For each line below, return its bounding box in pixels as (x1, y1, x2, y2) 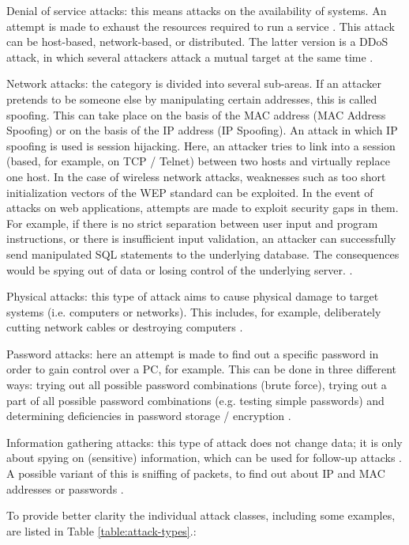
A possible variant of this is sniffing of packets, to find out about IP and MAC (6, 465, 385, 482)
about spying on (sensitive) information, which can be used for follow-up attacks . (6, 449, 403, 466)
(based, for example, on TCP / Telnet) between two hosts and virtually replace (6, 153, 390, 169)
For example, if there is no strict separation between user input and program (6, 214, 378, 231)
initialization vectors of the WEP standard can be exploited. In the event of (6, 184, 373, 200)
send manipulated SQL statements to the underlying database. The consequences (6, 245, 400, 262)
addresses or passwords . (6, 480, 124, 497)
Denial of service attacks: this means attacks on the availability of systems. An (6, 2, 387, 18)
